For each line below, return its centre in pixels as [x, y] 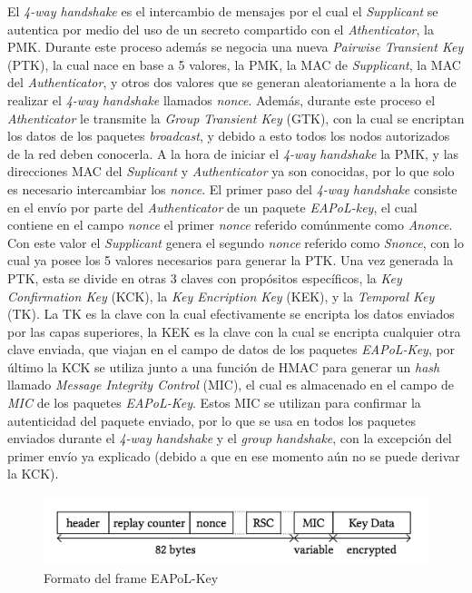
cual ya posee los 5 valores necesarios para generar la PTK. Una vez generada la [231, 260]
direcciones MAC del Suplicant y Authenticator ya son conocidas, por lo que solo [231, 171]
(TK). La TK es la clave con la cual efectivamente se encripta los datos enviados [231, 314]
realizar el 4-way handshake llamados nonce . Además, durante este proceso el [221, 99]
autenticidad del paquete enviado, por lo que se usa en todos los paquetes [211, 420]
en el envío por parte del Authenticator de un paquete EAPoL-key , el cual [212, 207]
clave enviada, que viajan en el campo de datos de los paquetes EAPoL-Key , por [231, 349]
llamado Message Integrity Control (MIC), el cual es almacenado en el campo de [231, 385]
